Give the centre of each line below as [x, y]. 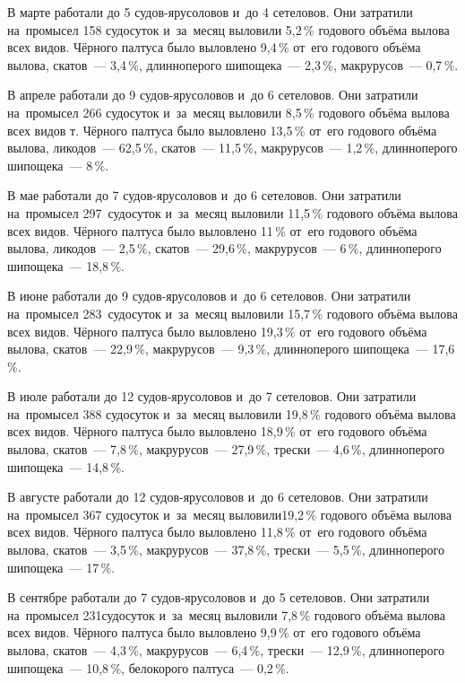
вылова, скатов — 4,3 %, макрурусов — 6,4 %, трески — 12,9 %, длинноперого [226, 650]
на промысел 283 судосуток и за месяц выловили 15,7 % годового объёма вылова [232, 313]
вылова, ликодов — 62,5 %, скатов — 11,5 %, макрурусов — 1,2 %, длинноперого [232, 148]
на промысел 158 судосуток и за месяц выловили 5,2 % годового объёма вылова [228, 29]
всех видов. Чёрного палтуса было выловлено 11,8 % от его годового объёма [217, 532]
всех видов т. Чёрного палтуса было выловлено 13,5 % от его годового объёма [222, 130]
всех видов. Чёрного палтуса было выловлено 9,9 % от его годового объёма [214, 632]
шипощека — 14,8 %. [66, 466]
